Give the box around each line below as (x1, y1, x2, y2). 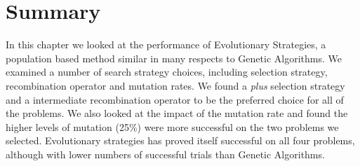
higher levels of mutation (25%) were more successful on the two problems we (6, 119, 339, 134)
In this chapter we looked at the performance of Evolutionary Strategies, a (6, 37, 326, 52)
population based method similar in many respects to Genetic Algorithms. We (6, 50, 342, 65)
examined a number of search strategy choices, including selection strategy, (6, 64, 328, 79)
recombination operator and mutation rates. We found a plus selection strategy (6, 78, 345, 92)
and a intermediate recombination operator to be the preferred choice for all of (6, 92, 344, 106)
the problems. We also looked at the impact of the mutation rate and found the (6, 106, 348, 120)
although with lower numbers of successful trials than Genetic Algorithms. (6, 146, 325, 161)
